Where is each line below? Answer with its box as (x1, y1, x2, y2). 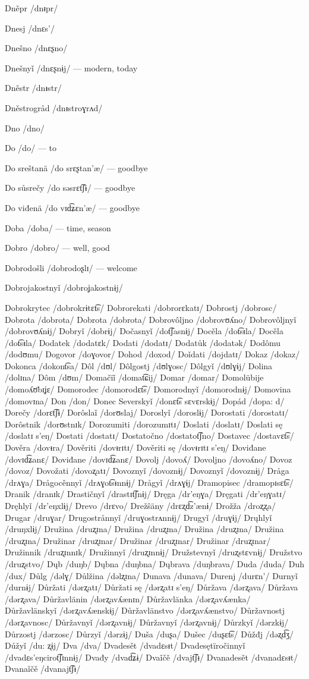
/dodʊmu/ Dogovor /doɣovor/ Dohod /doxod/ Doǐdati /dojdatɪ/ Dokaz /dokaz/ (5, 348, 300, 360)
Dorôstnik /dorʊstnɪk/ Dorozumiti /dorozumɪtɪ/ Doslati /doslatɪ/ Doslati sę (5, 417, 283, 430)
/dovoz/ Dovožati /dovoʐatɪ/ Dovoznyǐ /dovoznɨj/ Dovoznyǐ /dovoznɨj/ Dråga (5, 464, 289, 477)
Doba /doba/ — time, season (5, 221, 111, 234)
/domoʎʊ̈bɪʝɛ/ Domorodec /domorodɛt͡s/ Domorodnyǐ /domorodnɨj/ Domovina (5, 383, 291, 395)
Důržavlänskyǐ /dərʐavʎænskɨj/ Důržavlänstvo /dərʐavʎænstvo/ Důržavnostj (5, 604, 285, 617)
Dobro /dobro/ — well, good (5, 241, 110, 254)
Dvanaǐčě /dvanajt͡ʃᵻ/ (5, 662, 81, 675)
